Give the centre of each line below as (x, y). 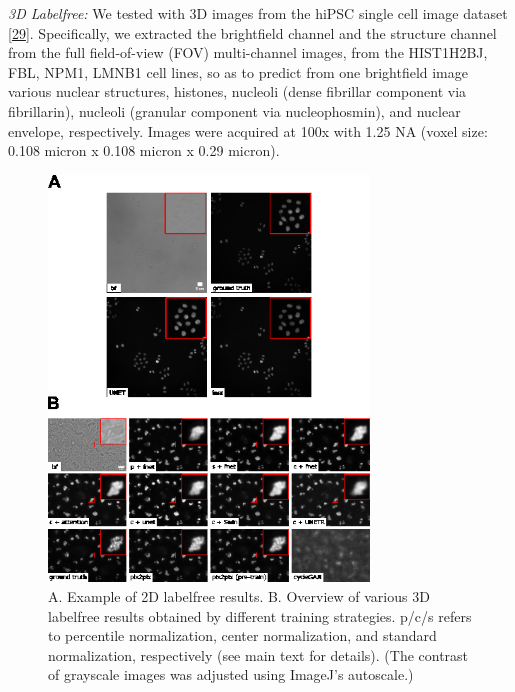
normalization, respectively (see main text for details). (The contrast (258, 654)
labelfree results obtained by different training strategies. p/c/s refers (260, 615)
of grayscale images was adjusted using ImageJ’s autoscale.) (231, 674)
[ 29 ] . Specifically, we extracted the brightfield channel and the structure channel (252, 32)
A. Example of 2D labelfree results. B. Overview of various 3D (239, 596)
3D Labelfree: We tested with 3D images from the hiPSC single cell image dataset (258, 13)
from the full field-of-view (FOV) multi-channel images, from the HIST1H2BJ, (248, 52)
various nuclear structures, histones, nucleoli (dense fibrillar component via (237, 91)
